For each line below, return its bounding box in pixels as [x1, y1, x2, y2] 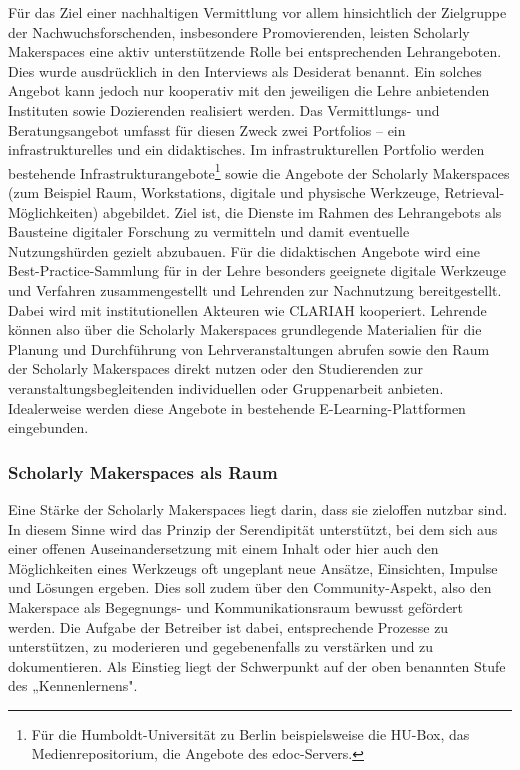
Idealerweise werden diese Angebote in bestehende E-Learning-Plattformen [8, 397, 466, 418]
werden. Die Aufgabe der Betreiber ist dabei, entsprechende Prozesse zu [8, 616, 449, 637]
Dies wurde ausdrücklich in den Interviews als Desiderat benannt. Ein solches [8, 60, 482, 81]
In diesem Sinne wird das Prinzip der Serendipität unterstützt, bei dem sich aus [8, 518, 498, 539]
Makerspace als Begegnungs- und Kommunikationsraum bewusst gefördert [8, 596, 464, 617]
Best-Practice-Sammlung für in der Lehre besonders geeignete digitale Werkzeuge [8, 260, 507, 281]
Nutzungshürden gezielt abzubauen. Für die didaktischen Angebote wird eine [8, 240, 480, 261]
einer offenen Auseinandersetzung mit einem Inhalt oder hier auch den [8, 538, 439, 559]
